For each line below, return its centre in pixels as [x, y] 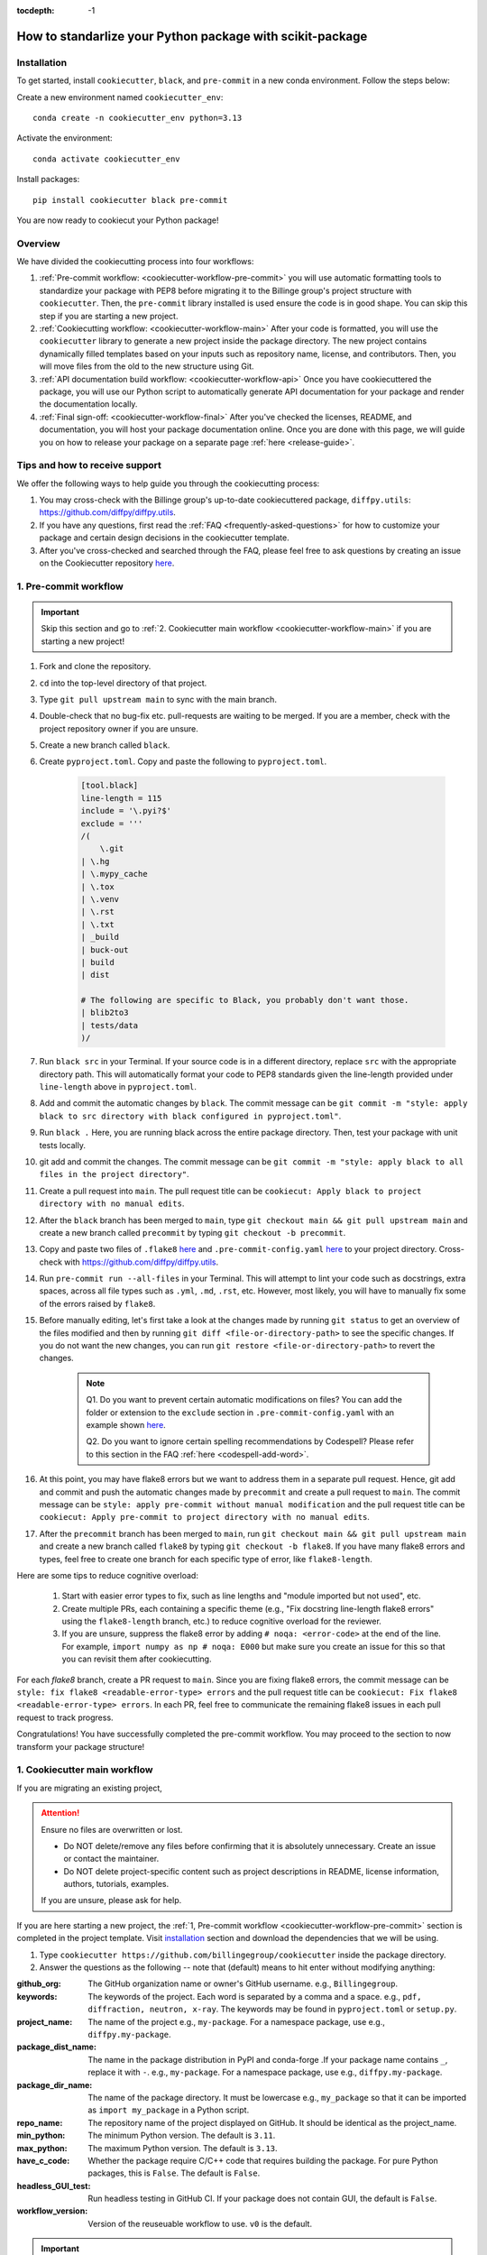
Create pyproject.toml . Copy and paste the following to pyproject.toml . [183, 761]
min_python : [41, 2135]
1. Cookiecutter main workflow [85, 1770]
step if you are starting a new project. [109, 316]
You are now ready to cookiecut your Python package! [118, 220]
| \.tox [97, 887]
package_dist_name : [56, 2047]
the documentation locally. [88, 404]
